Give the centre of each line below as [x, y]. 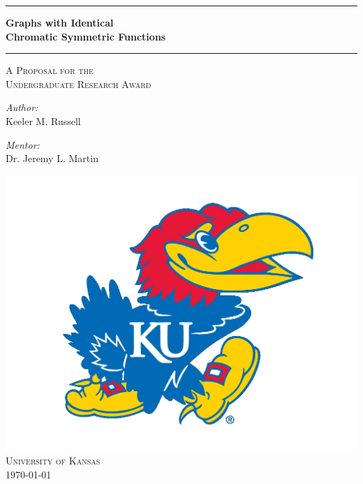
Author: [22, 107]
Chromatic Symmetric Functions [86, 36]
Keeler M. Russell [43, 120]
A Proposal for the [50, 70]
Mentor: [23, 144]
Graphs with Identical [60, 22]
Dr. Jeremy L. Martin [52, 158]
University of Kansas [53, 461]
